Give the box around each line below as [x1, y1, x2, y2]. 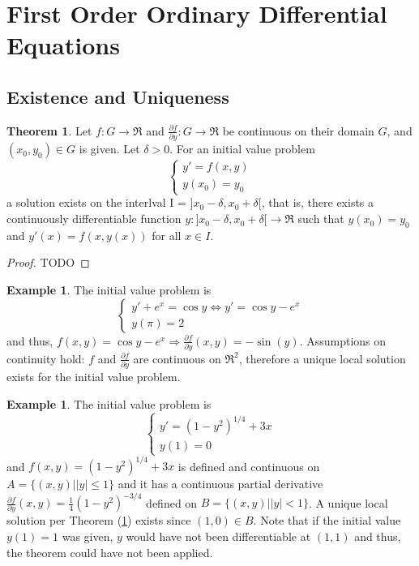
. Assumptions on [299, 332, 387, 349]
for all [152, 226, 182, 243]
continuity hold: [6, 349, 85, 367]
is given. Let [79, 140, 140, 157]
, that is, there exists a [261, 194, 374, 211]
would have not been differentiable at [126, 528, 311, 544]
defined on [146, 494, 198, 511]
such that [297, 210, 344, 227]
